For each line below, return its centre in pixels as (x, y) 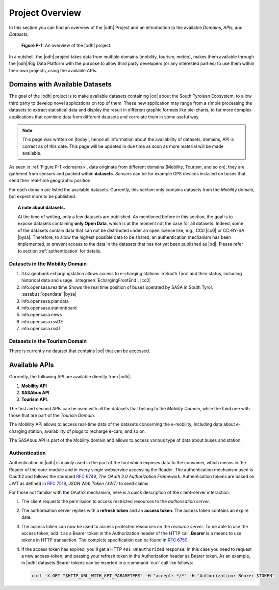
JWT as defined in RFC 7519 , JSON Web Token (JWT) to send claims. (79, 483)
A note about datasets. (42, 208)
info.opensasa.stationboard (49, 308)
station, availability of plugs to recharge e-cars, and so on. (87, 431)
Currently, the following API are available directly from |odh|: (70, 377)
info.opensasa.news (42, 315)
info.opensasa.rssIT (41, 329)
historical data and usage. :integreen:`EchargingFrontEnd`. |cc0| (86, 281)
